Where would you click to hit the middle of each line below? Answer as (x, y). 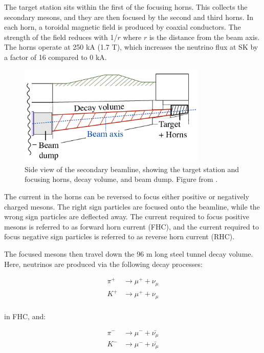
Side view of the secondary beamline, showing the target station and (132, 169)
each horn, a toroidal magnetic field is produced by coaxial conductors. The (123, 27)
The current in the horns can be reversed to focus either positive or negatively (127, 196)
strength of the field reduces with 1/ (61, 37)
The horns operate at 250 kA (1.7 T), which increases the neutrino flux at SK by (131, 47)
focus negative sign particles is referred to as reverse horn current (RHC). (119, 236)
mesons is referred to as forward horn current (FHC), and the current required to (131, 226)
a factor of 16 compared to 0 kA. (56, 57)
